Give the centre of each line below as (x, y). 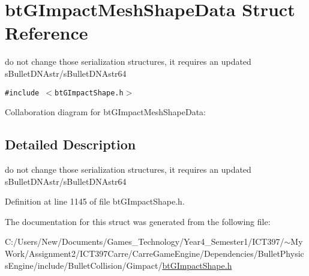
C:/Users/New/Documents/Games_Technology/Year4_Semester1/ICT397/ (145, 241)
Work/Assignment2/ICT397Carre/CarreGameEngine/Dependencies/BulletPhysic (154, 253)
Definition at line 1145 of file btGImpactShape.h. (95, 201)
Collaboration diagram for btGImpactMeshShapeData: (105, 112)
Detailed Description (70, 144)
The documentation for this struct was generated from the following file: (138, 221)
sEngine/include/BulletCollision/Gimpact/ (84, 265)
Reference (46, 33)
